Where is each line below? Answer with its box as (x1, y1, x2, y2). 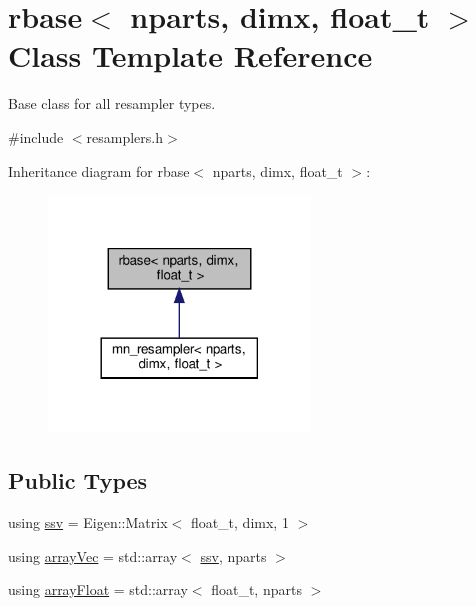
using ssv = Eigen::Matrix (8, 511, 168, 532)
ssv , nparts (200, 545, 267, 566)
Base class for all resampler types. (8, 93, 216, 114)
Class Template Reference (8, 35, 373, 76)
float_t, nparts (211, 579, 302, 600)
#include (8, 126, 64, 147)
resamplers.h (86, 126, 164, 147)
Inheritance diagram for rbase (8, 160, 190, 181)
